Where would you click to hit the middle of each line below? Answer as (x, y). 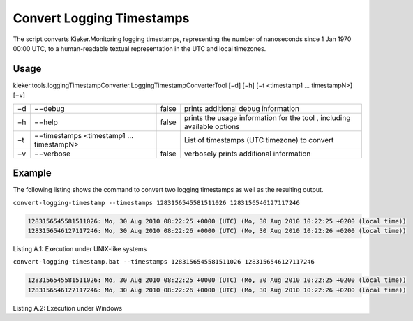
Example (32, 173)
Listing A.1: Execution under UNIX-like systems (80, 248)
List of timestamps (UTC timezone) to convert (259, 140)
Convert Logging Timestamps (101, 18)
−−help (46, 122)
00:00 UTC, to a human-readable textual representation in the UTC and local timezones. (140, 48)
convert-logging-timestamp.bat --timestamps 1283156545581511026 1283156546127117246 (164, 262)
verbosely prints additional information (247, 154)
